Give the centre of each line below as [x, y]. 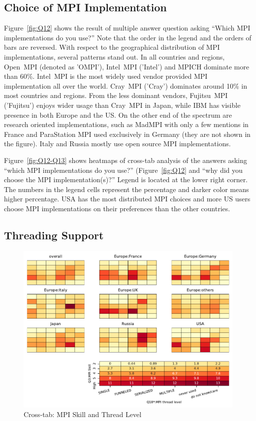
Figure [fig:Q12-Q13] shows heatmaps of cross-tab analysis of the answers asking [126, 160]
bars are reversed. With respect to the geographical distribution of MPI [112, 47]
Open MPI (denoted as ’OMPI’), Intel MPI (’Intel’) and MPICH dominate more [127, 66]
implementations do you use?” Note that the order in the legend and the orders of [128, 37]
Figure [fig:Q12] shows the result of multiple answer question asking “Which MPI [127, 28]
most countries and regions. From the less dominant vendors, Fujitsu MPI [116, 95]
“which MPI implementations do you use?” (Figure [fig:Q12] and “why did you [123, 170]
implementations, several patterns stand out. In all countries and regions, [114, 56]
